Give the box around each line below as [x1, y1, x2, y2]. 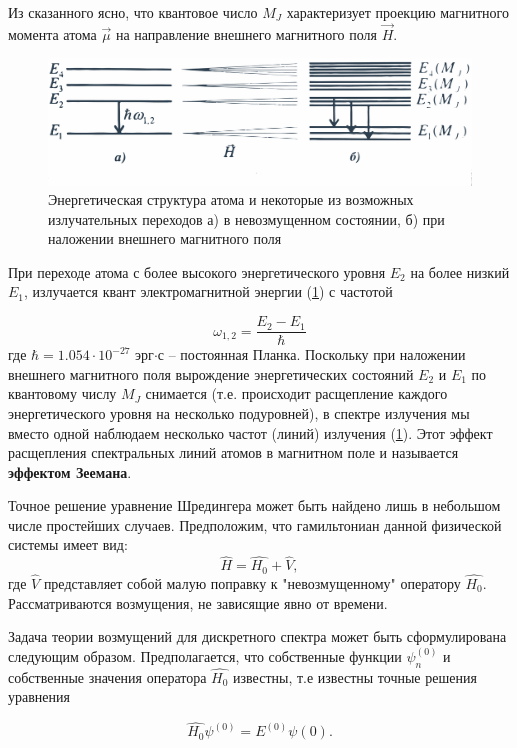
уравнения [8, 686, 70, 707]
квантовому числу [8, 383, 117, 404]
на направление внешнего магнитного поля [115, 23, 377, 44]
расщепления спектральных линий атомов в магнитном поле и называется [8, 442, 459, 463]
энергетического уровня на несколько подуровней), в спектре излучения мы [8, 402, 470, 423]
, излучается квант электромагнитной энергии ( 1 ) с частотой [24, 281, 393, 302]
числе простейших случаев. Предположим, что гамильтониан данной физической [8, 514, 502, 535]
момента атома [8, 23, 97, 44]
